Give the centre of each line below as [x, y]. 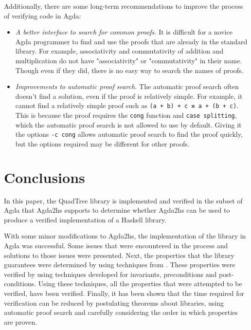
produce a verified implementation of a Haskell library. [85, 219]
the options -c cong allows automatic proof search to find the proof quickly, [129, 134]
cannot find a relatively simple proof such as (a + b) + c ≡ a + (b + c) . [127, 105]
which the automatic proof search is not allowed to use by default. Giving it [128, 124]
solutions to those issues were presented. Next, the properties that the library [119, 255]
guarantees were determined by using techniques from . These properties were [120, 265]
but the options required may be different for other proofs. [102, 143]
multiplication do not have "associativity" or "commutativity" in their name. [129, 60]
